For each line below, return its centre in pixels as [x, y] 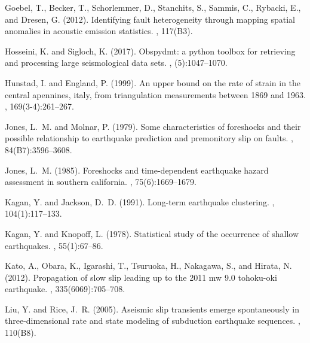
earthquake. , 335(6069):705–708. [65, 289]
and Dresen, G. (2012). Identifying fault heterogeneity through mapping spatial [150, 19]
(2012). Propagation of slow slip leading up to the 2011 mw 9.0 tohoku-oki [141, 277]
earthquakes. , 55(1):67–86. [54, 245]
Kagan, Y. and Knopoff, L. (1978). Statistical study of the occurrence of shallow [152, 233]
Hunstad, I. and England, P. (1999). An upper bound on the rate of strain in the [153, 82]
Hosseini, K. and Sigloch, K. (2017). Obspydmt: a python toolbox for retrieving [150, 51]
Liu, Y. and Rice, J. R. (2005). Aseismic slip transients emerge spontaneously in [152, 309]
